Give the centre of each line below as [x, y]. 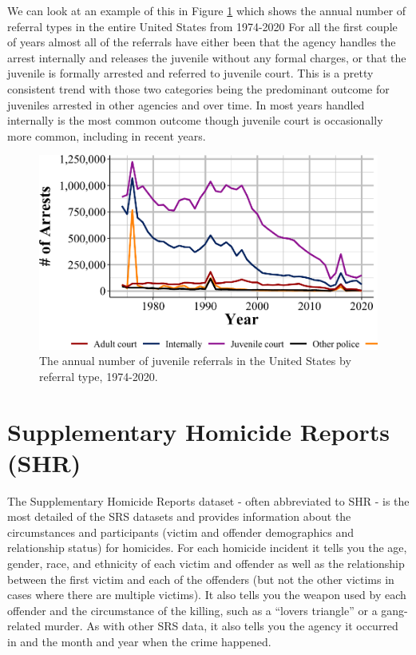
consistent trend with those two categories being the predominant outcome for [198, 88]
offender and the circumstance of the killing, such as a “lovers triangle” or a [192, 610]
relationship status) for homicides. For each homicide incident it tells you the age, [207, 548]
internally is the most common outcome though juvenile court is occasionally [195, 120]
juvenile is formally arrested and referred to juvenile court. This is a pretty [190, 73]
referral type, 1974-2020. [99, 376]
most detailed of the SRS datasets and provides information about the [179, 516]
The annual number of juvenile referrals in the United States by [195, 361]
